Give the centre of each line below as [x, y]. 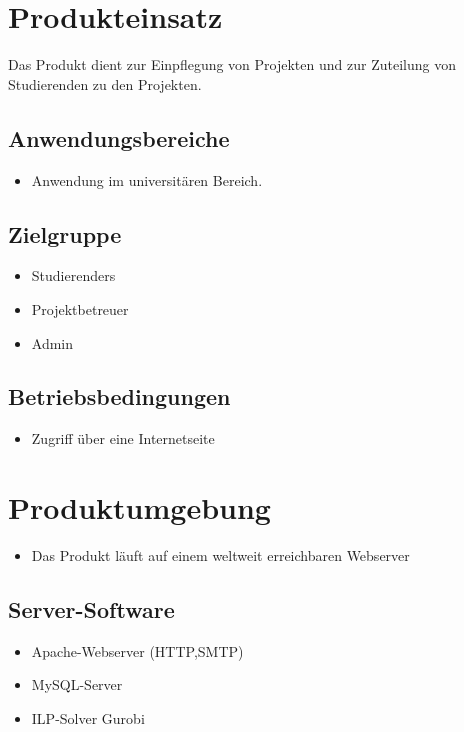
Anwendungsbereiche [119, 137]
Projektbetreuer [80, 308]
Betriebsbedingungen [119, 396]
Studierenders [73, 275]
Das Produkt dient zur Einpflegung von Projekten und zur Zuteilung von [232, 64]
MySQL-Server [77, 684]
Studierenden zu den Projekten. [105, 83]
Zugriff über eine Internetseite [123, 438]
